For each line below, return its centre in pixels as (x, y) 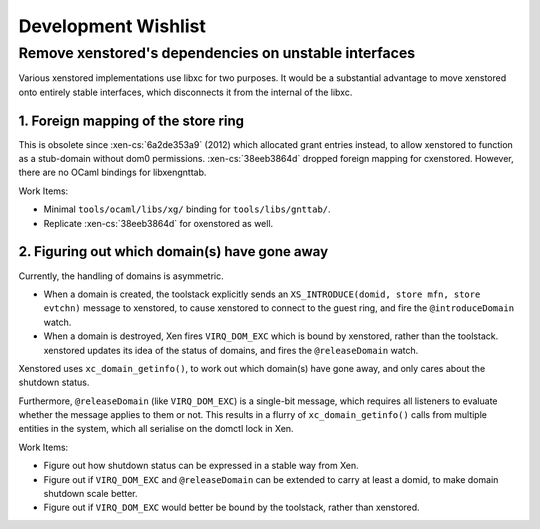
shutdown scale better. (90, 494)
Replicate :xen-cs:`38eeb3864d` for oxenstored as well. (158, 223)
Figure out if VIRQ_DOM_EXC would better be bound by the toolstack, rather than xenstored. (231, 507)
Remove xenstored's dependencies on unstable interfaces (217, 53)
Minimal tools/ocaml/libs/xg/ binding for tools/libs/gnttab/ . (187, 209)
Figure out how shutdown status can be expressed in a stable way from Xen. (201, 466)
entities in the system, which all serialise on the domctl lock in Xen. (156, 429)
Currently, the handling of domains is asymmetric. (121, 276)
